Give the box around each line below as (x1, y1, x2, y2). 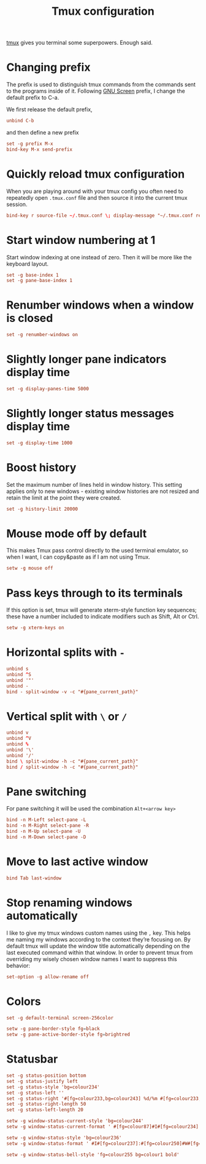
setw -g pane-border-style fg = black (6, 1026, 100, 1032)
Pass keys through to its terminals (6, 586, 183, 600)
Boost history (6, 460, 77, 474)
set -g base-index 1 (6, 272, 59, 278)
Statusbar (6, 1052, 58, 1066)
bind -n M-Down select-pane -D (6, 834, 86, 840)
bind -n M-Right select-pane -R (6, 822, 89, 829)
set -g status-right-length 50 (6, 1101, 86, 1107)
